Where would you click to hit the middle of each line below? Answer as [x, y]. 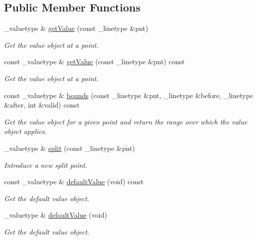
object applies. [25, 131]
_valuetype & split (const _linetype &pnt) [70, 148]
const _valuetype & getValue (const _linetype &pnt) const [94, 61]
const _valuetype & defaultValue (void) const [74, 181]
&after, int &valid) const [42, 105]
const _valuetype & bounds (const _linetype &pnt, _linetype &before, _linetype [129, 95]
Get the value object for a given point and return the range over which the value [126, 121]
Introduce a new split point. [46, 165]
